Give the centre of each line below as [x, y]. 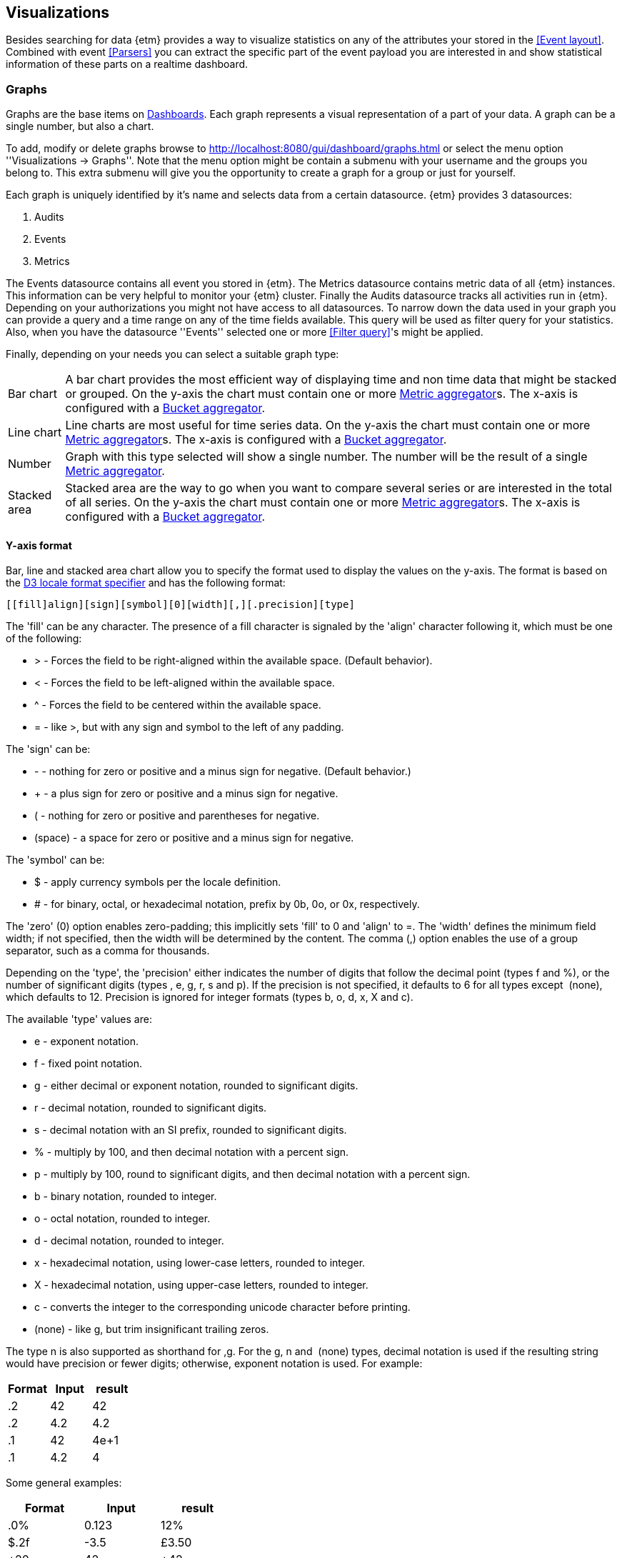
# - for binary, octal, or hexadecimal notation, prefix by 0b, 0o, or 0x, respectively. [227, 904]
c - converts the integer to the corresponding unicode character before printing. [222, 1307]
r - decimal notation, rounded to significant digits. [151, 1108]
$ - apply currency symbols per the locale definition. [158, 882]
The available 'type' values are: [79, 1019]
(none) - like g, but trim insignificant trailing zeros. [152, 1329]
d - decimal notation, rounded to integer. [129, 1241]
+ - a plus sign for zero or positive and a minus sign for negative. [186, 794]
